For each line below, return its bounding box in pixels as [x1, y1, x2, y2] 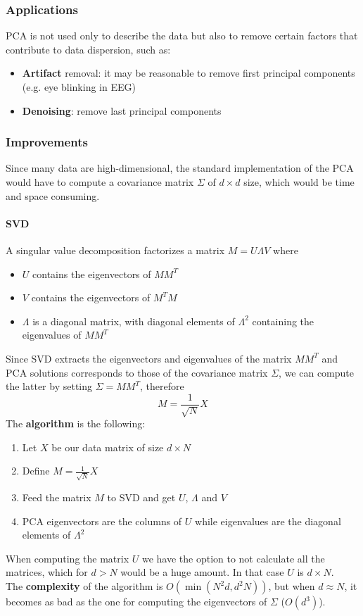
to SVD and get [107, 490, 176, 505]
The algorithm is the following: [6, 416, 146, 431]
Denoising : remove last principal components [22, 103, 222, 118]
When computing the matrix [6, 551, 129, 565]
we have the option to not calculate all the [141, 551, 325, 565]
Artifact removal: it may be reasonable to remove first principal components [22, 65, 355, 80]
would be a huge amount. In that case [120, 565, 284, 579]
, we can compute [279, 365, 355, 379]
